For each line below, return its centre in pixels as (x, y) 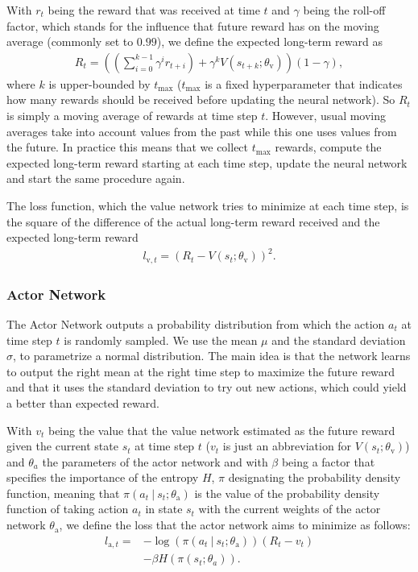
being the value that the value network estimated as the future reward (221, 430)
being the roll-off (344, 10)
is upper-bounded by (99, 83)
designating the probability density (315, 477)
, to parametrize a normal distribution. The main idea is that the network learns (212, 356)
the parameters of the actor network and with (155, 461)
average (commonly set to (70, 41)
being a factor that (328, 461)
